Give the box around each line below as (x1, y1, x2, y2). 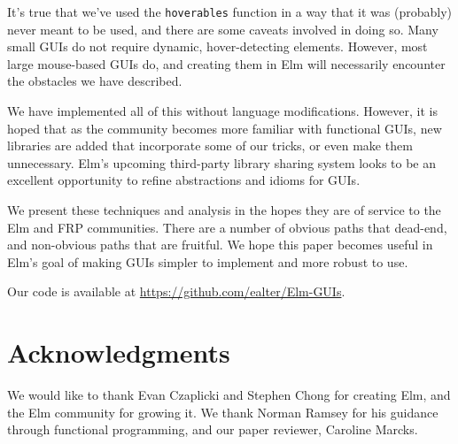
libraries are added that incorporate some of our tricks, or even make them (7, 136, 413, 155)
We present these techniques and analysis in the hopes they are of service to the (7, 201, 441, 218)
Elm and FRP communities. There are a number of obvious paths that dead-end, (7, 218, 447, 236)
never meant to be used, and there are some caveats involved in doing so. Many (7, 19, 439, 38)
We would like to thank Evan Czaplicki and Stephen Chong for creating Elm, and (7, 386, 451, 404)
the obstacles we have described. (7, 72, 182, 90)
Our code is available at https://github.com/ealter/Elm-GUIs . (7, 282, 345, 301)
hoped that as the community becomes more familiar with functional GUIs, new (7, 119, 442, 137)
